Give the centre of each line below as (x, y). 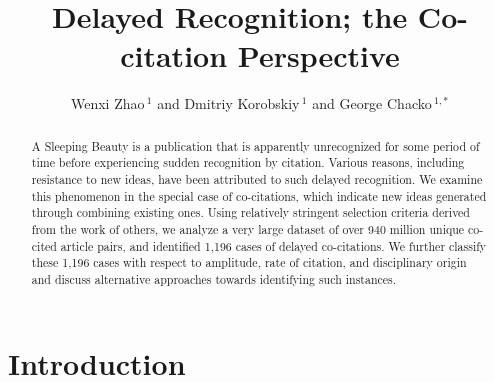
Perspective (318, 55)
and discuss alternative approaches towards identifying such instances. (214, 278)
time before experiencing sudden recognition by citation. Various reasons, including (248, 162)
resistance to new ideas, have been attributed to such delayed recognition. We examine (257, 179)
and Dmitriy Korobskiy (228, 103)
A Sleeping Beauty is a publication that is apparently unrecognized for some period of (255, 145)
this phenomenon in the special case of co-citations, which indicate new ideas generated (259, 195)
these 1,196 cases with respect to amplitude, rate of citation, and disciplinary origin (249, 262)
